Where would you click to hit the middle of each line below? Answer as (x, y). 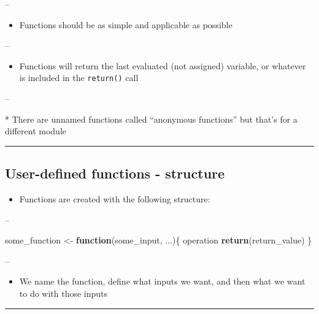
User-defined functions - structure (115, 173)
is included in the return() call (79, 78)
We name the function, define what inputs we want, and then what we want (162, 281)
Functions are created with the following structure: (115, 199)
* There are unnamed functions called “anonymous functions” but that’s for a (151, 119)
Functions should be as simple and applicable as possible (126, 24)
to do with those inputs (63, 293)
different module (36, 131)
